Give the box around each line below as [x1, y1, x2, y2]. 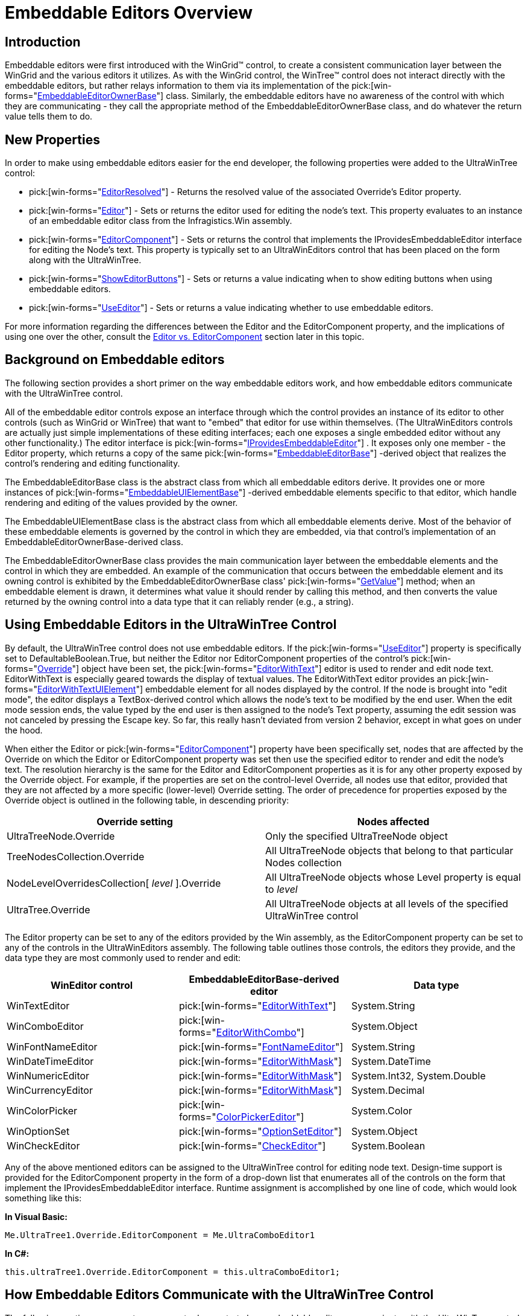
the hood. [5, 724, 43, 735]
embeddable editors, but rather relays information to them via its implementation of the [5, 80, 350, 91]
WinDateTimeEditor [7, 1055, 94, 1067]
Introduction [5, 34, 81, 50]
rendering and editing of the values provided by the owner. [5, 497, 238, 508]
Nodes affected [357, 815, 430, 828]
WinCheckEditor [7, 1139, 80, 1152]
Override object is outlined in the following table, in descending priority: [5, 794, 289, 805]
